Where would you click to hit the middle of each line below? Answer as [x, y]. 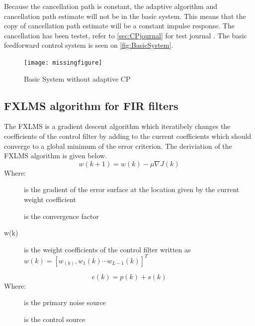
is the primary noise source [65, 302]
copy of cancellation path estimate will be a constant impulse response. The [119, 26]
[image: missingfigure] [63, 62]
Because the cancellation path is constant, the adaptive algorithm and [111, 6]
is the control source [55, 319]
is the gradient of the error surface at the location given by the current [132, 189]
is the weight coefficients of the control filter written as [107, 249]
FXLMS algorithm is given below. [56, 156]
